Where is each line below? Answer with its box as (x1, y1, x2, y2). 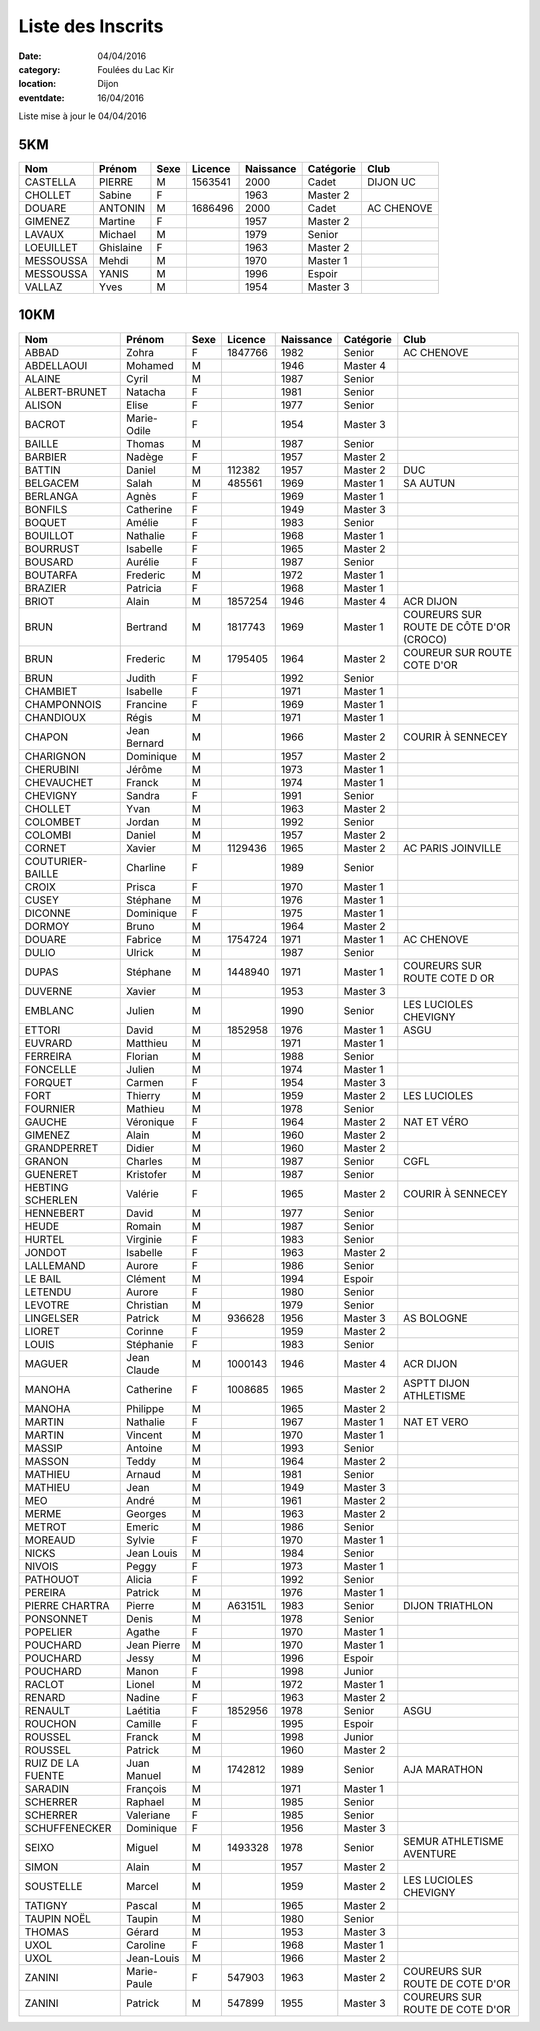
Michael (98, 228, 137, 242)
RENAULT (24, 1703, 71, 1717)
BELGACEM (24, 476, 80, 490)
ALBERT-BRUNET (24, 385, 108, 399)
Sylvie (126, 1533, 155, 1547)
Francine (126, 697, 168, 711)
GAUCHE (24, 1115, 68, 1129)
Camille (126, 1716, 162, 1730)
